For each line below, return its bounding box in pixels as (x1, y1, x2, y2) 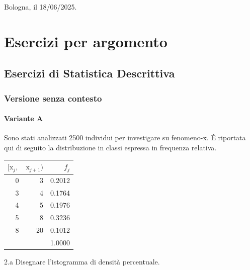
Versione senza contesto (4, 92, 102, 104)
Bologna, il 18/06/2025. (4, 2, 77, 12)
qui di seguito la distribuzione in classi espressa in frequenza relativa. (4, 142, 217, 152)
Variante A (4, 113, 43, 124)
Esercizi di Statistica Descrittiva (4, 65, 175, 81)
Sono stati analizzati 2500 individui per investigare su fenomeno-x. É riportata (4, 132, 246, 143)
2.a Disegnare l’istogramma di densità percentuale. (4, 256, 160, 267)
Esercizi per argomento (4, 31, 168, 51)
